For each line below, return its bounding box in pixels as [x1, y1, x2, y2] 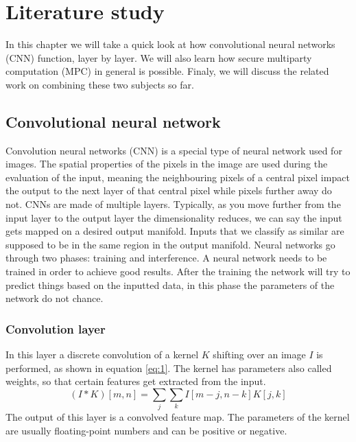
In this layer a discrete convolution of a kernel [5, 347, 199, 362]
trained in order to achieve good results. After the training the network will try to [5, 264, 351, 279]
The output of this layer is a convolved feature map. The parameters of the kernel [5, 410, 350, 424]
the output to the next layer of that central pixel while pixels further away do [5, 183, 332, 198]
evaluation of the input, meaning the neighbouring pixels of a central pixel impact [5, 170, 350, 184]
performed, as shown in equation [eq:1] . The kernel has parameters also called [5, 360, 332, 375]
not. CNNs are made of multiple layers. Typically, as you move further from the [5, 197, 341, 211]
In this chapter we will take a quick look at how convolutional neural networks [5, 37, 335, 51]
